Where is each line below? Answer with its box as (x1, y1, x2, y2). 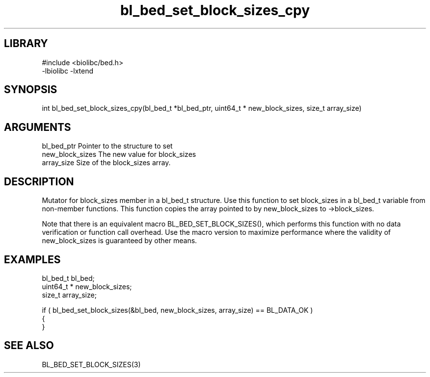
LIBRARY (4, 37, 48, 50)
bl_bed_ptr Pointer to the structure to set (42, 142, 173, 151)
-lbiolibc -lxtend (42, 66, 94, 75)
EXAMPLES (4, 253, 61, 266)
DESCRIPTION (4, 175, 74, 188)
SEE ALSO (4, 339, 54, 352)
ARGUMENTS (4, 121, 71, 133)
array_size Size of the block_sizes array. (42, 158, 171, 167)
